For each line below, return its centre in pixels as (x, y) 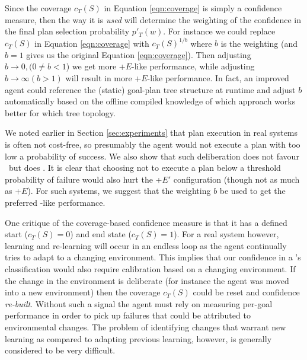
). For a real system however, (226, 234)
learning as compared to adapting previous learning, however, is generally (138, 338)
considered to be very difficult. (60, 350)
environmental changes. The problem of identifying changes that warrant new (145, 326)
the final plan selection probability (67, 31)
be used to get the (252, 191)
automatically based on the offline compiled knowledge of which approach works (150, 101)
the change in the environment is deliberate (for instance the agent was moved (147, 280)
